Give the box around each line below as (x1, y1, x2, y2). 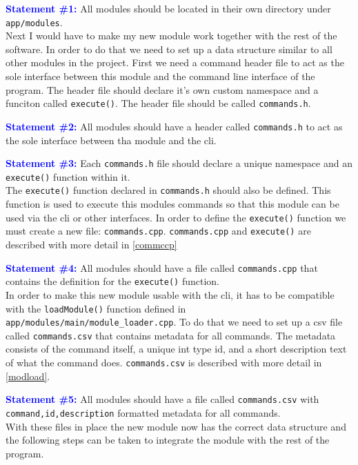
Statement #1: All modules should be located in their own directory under (6, 1, 331, 15)
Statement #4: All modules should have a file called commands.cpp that (6, 260, 318, 275)
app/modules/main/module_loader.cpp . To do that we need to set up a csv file (6, 315, 343, 329)
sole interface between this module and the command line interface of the (6, 69, 315, 83)
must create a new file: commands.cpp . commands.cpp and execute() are (6, 224, 311, 238)
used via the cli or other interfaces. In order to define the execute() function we (6, 210, 346, 224)
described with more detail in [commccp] (6, 237, 177, 251)
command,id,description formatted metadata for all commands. (6, 405, 281, 419)
